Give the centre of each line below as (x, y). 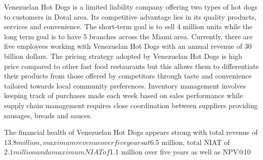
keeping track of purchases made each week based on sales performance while (124, 95)
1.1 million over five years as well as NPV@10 (180, 152)
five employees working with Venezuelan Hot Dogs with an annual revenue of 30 (128, 46)
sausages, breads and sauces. (48, 115)
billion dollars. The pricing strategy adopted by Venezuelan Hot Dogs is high (123, 56)
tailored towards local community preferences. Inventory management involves (125, 85)
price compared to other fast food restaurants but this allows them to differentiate (131, 66)
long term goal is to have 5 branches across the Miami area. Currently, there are (128, 36)
